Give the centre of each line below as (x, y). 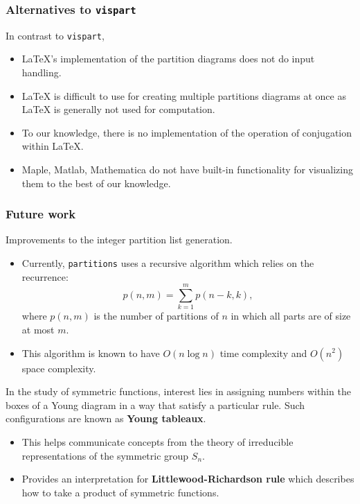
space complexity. (59, 368)
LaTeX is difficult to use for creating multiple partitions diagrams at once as (184, 95)
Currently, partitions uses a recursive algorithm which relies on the (168, 263)
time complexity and (263, 353)
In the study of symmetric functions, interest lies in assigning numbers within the (178, 391)
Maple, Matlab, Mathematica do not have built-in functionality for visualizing (187, 169)
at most (38, 329)
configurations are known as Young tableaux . (106, 418)
